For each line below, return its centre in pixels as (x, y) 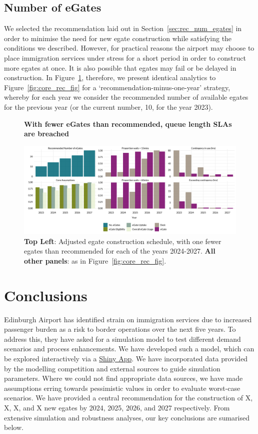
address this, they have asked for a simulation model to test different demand (122, 339)
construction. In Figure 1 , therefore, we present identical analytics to (110, 77)
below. (14, 427)
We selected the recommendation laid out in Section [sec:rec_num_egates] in (123, 28)
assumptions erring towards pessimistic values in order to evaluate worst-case (122, 388)
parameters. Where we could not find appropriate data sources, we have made (123, 378)
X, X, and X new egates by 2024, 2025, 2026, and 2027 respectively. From (117, 407)
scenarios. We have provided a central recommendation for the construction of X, (128, 398)
